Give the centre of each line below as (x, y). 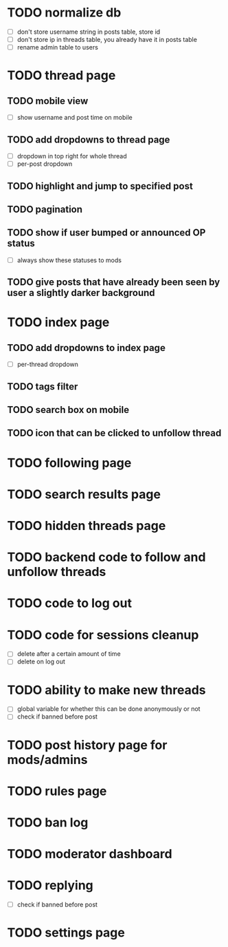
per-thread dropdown (48, 364)
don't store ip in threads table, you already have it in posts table (107, 40)
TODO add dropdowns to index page (87, 348)
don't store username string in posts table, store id (89, 32)
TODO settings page (66, 933)
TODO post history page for (87, 745)
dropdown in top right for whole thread (72, 156)
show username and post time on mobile (75, 118)
